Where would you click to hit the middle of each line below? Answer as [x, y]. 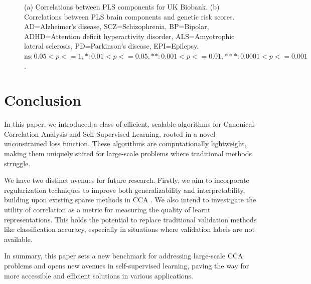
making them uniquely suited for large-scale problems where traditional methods [128, 154]
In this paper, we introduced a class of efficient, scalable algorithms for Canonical [129, 124]
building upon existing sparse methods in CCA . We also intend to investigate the [130, 200]
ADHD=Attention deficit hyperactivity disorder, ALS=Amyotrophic [129, 36]
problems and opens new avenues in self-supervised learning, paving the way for [127, 265]
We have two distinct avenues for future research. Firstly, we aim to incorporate [127, 180]
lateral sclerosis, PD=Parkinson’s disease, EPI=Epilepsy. [112, 46]
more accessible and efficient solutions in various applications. [99, 275]
